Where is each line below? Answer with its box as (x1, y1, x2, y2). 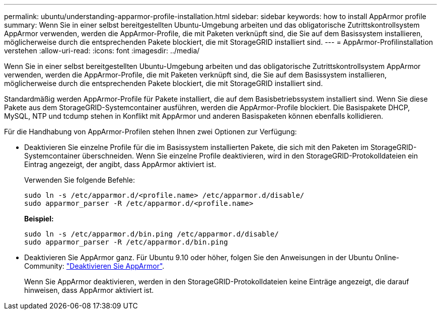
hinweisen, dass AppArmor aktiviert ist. (24, 286, 154, 294)
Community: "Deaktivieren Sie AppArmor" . (24, 262, 165, 270)
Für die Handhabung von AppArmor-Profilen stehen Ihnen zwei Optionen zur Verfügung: (4, 127, 297, 136)
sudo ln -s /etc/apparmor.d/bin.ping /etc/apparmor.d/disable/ (24, 230, 279, 238)
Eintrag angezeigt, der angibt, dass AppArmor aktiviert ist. (24, 160, 216, 169)
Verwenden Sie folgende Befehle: (24, 176, 135, 184)
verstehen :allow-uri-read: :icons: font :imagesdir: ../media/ (4, 46, 200, 55)
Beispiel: (24, 214, 54, 223)
